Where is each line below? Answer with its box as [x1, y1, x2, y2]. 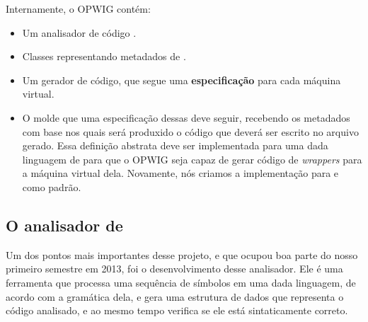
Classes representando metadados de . [22, 49, 186, 64]
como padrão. [22, 179, 81, 194]
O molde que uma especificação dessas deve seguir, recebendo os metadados [22, 110, 350, 125]
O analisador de [6, 214, 123, 236]
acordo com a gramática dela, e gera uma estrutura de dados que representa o [6, 289, 344, 304]
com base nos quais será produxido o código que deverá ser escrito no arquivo [22, 124, 359, 139]
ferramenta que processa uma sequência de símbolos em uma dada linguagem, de [6, 275, 356, 289]
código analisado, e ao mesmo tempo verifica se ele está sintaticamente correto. [6, 303, 348, 318]
